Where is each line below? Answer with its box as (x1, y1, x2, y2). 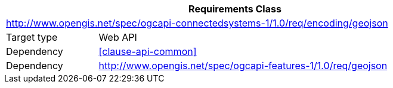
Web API (98, 31, 137, 43)
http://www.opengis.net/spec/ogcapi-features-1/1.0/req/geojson (98, 60, 388, 71)
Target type (6, 31, 58, 43)
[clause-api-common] (98, 45, 197, 57)
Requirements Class (188, 3, 281, 15)
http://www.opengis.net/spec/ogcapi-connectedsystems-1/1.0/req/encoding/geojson (6, 17, 388, 29)
